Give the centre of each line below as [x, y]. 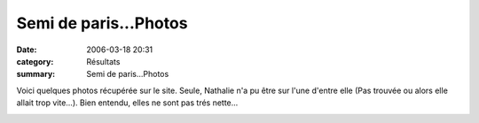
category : [35, 61]
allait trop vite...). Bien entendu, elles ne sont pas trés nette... [127, 103]
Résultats [103, 61]
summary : [36, 74]
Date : [27, 50]
